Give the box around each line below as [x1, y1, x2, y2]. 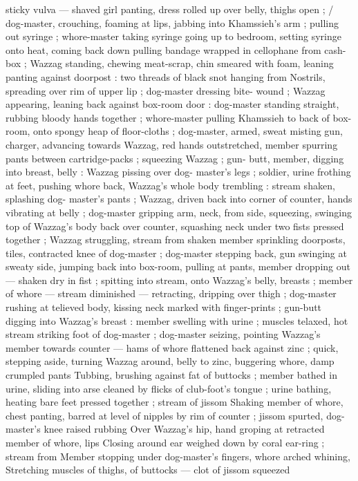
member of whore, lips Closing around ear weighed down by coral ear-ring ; [6, 435, 325, 449]
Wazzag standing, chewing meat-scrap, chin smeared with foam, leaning [30, 56, 334, 70]
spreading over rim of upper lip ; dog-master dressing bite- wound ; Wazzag [6, 83, 326, 97]
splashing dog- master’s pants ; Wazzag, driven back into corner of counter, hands [6, 191, 352, 206]
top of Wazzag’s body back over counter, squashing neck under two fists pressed [6, 218, 344, 233]
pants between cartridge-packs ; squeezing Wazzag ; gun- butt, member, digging [6, 151, 344, 165]
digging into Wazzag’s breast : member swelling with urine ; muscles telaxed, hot [6, 313, 348, 328]
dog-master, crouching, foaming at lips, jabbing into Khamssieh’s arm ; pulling [6, 15, 339, 30]
